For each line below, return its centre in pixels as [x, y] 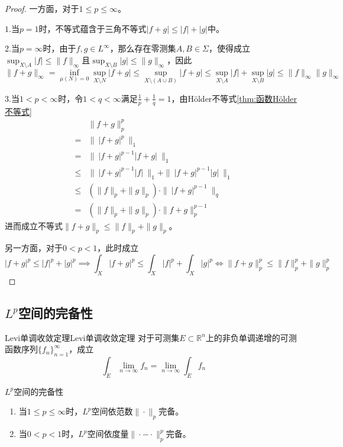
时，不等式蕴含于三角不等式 [93, 28]
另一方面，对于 [34, 248]
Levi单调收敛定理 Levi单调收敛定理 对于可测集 [92, 337]
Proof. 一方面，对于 [42, 8]
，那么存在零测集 [143, 48]
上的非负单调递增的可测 [251, 337]
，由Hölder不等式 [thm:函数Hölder [234, 98]
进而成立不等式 [34, 225]
